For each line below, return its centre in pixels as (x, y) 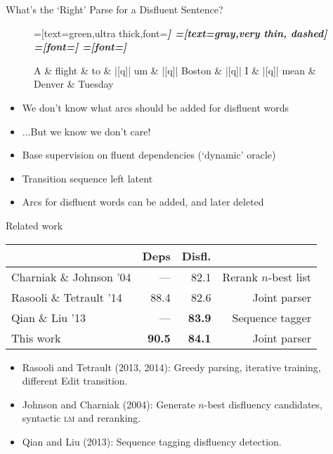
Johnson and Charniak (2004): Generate (109, 404)
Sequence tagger (272, 317)
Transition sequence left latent (87, 178)
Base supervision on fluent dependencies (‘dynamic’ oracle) (149, 155)
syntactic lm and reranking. (81, 418)
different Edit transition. (75, 381)
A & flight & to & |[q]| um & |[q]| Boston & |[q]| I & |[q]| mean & (175, 70)
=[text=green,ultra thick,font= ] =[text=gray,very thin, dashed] (181, 33)
